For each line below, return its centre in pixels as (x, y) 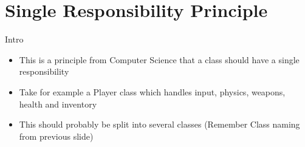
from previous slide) (56, 136)
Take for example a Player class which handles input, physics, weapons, (152, 91)
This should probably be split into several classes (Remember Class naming (159, 124)
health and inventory (58, 104)
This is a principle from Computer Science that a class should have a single (159, 59)
